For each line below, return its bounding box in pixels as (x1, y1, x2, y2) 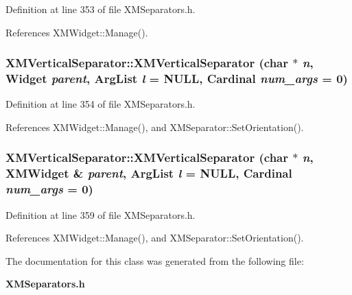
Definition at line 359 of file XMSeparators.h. (5, 207, 196, 222)
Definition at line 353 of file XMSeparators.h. (5, 2, 196, 16)
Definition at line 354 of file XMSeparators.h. (5, 97, 196, 111)
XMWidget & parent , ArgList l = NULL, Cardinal (5, 165, 292, 182)
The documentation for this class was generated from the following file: (5, 253, 304, 268)
